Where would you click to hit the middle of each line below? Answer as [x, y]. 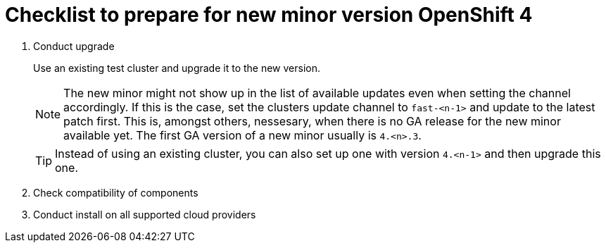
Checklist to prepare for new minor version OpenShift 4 [269, 15]
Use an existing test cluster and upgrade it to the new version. [177, 68]
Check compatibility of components [116, 192]
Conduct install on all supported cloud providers [145, 214]
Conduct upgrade [74, 46]
